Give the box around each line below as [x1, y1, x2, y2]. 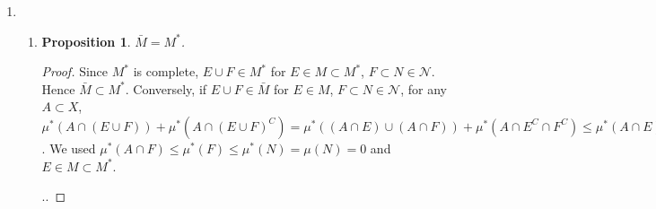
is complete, [133, 62, 199, 81]
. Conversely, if [125, 79, 207, 98]
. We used [41, 138, 96, 157]
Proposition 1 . [41, 31, 131, 50]
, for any [400, 79, 447, 98]
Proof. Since [41, 62, 109, 81]
